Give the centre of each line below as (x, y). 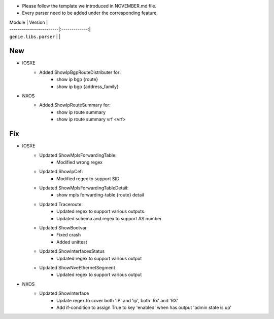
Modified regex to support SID (88, 178)
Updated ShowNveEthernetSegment (77, 267)
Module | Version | (29, 22)
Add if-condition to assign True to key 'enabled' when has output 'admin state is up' (144, 307)
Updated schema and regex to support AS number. (110, 218)
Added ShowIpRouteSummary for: (75, 105)
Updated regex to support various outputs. (101, 211)
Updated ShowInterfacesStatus (72, 251)
